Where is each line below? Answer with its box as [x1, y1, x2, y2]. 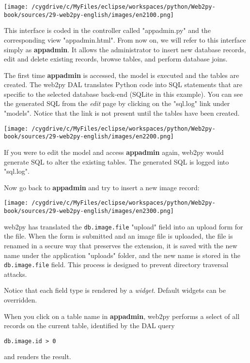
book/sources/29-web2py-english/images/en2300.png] [4, 208, 174, 214]
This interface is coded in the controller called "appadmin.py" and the [4, 25, 211, 35]
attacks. [4, 269, 27, 279]
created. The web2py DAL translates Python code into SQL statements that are [4, 79, 242, 90]
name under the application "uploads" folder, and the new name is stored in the [4, 250, 241, 260]
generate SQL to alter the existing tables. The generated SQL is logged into [4, 156, 229, 166]
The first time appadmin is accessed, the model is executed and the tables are [4, 70, 239, 80]
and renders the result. [4, 351, 71, 362]
